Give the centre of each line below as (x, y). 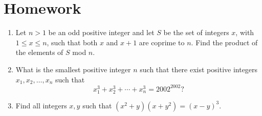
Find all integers (41, 105)
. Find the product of (224, 42)
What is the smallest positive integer (73, 69)
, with (245, 32)
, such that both (72, 42)
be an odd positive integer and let (101, 32)
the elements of (39, 52)
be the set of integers (196, 32)
